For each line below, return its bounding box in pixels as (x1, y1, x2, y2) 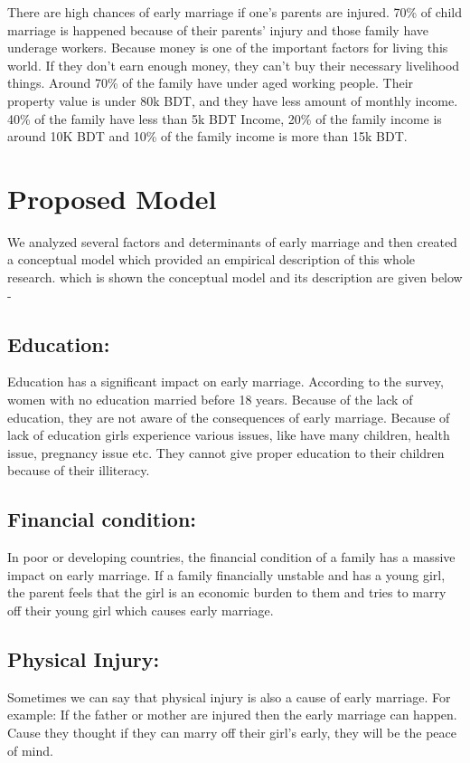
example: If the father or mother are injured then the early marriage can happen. (7, 705, 457, 724)
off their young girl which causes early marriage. (7, 601, 274, 619)
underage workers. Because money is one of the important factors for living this (7, 38, 448, 57)
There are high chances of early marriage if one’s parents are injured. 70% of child (7, 3, 462, 21)
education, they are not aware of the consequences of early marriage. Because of (7, 407, 450, 426)
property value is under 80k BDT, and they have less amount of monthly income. (7, 91, 458, 110)
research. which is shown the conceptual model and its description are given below (7, 268, 463, 287)
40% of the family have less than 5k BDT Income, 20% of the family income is (7, 109, 442, 128)
